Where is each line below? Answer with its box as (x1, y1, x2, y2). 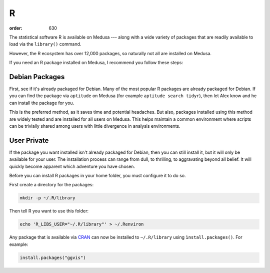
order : (9, 25, 22, 31)
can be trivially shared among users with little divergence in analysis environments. (9, 123, 180, 129)
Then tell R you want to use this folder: (9, 208, 88, 214)
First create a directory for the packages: (9, 182, 94, 188)
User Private (9, 136, 49, 145)
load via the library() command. (9, 41, 81, 47)
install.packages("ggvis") (19, 254, 86, 260)
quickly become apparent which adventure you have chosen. (9, 163, 135, 169)
